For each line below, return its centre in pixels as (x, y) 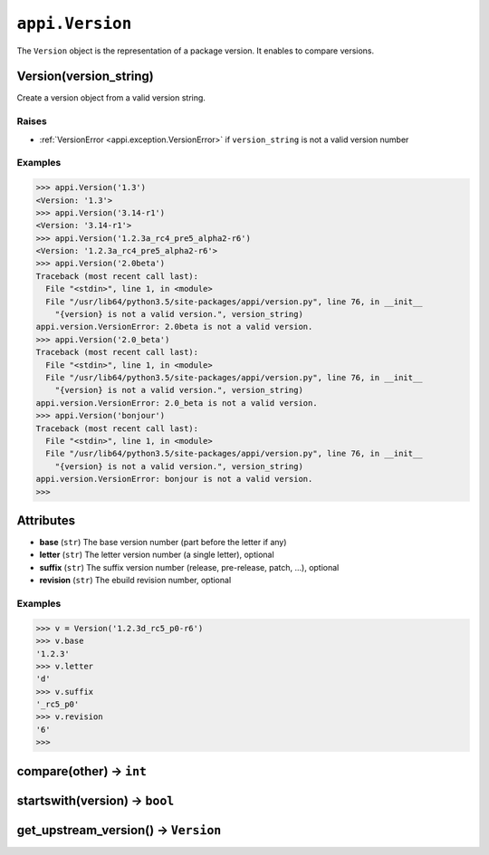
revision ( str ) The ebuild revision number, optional (135, 581)
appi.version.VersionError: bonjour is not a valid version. (174, 479)
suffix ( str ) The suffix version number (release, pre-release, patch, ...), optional (189, 567)
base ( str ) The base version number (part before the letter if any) (163, 543)
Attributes (46, 520)
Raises (32, 121)
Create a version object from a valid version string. (111, 98)
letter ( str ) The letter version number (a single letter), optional (157, 555)
